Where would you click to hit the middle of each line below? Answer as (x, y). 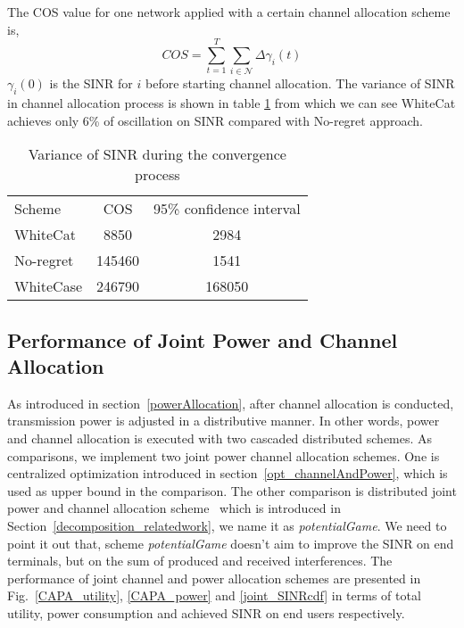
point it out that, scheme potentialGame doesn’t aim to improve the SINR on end (231, 543)
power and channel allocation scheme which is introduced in (174, 508)
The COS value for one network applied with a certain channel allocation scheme (229, 12)
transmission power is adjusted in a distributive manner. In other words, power (224, 421)
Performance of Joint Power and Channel (203, 339)
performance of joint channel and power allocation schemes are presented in (214, 578)
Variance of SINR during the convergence (157, 154)
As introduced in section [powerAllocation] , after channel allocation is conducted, (231, 403)
